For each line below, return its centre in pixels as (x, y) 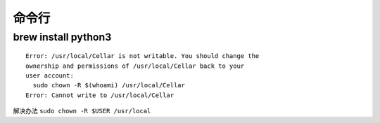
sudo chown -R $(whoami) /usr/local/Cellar (109, 85)
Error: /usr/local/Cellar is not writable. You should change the (142, 56)
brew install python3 (62, 37)
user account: (50, 75)
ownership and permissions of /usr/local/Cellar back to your (135, 66)
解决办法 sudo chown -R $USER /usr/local (82, 111)
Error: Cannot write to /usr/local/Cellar (100, 95)
